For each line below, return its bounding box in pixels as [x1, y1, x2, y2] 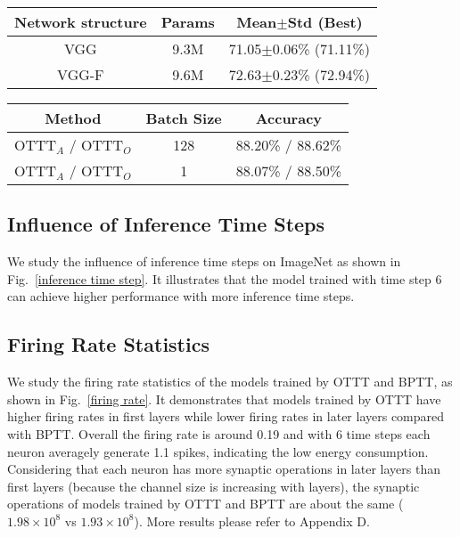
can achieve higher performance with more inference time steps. [7, 287, 355, 305]
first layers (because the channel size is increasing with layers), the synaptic [7, 476, 420, 495]
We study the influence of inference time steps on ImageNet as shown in [7, 252, 401, 271]
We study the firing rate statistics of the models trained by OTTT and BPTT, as [7, 372, 453, 391]
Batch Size [145, 108, 222, 128]
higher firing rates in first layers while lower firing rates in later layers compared [7, 407, 445, 426]
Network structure [14, 12, 147, 32]
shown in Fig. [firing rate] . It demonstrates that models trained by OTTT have [7, 389, 441, 408]
